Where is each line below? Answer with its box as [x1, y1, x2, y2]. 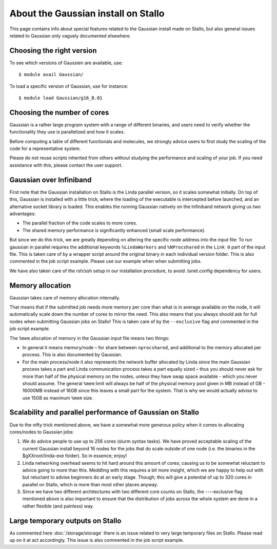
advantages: [9, 211, 36, 217]
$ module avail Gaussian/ [18, 72, 84, 78]
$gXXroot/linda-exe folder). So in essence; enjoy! [22, 452, 127, 459]
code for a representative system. [9, 145, 81, 152]
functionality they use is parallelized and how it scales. [9, 129, 125, 135]
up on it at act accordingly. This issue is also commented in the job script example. [9, 537, 184, 543]
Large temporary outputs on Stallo [9, 516, 122, 525]
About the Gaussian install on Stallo [9, 8, 165, 19]
